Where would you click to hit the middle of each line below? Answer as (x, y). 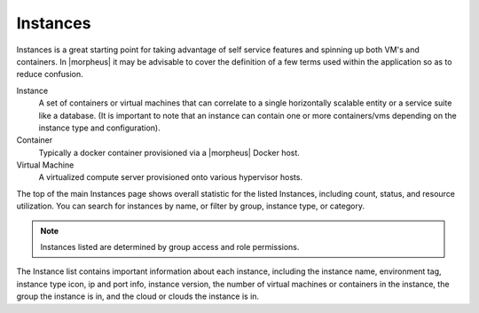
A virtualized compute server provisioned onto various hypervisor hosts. (171, 177)
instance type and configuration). (99, 128)
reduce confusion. (50, 74)
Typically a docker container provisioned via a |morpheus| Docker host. (169, 153)
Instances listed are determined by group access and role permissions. (170, 247)
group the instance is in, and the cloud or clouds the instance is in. (138, 296)
